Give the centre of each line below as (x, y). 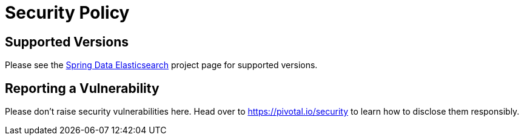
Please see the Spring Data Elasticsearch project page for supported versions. (161, 65)
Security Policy (67, 13)
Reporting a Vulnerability (82, 88)
